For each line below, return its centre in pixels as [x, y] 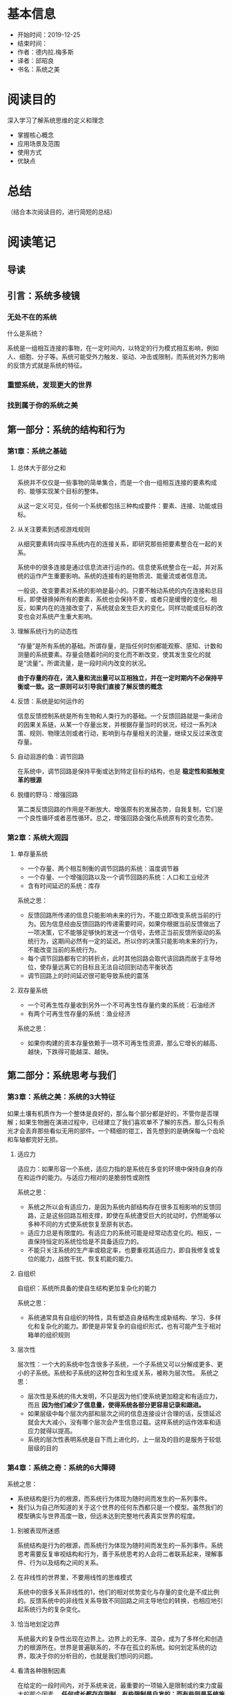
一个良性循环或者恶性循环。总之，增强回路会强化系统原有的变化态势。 [117, 817]
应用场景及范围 [38, 143]
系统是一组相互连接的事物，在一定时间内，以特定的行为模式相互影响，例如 [113, 348]
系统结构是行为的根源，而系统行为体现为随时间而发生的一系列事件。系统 [120, 1545]
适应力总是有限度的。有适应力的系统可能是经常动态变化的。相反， [121, 1232]
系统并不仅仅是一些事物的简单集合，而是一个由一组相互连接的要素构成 [117, 482]
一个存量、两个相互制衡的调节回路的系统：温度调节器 [103, 868]
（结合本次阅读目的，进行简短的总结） [61, 212]
